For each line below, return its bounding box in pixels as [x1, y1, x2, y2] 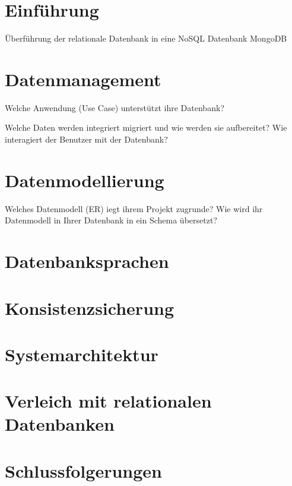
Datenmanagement [5, 67, 161, 91]
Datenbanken [5, 412, 115, 436]
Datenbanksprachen [5, 249, 169, 273]
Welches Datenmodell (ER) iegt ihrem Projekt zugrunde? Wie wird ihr [5, 202, 263, 214]
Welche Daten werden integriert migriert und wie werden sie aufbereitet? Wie [5, 121, 287, 134]
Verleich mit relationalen [5, 389, 212, 413]
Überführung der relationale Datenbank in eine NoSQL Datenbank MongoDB [5, 32, 287, 45]
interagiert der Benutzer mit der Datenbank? [5, 133, 168, 146]
